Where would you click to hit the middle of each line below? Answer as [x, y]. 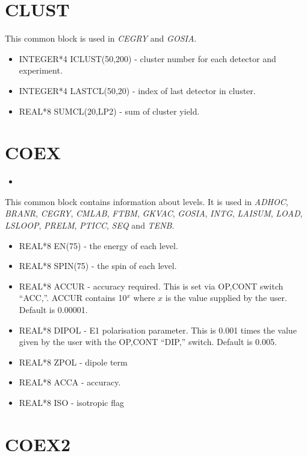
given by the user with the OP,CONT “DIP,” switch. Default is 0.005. [148, 342]
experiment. [41, 70]
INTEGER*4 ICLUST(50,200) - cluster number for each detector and [147, 58]
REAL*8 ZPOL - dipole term [73, 362]
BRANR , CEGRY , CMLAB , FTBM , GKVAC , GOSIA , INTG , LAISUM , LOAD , [154, 213]
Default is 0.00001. [53, 309]
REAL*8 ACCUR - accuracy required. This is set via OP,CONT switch [151, 286]
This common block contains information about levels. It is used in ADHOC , [147, 201]
